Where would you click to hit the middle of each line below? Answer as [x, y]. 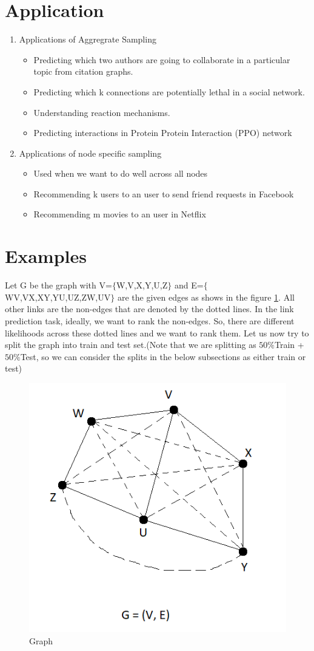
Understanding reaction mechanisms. [102, 112]
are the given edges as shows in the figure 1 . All [206, 297]
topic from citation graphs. [83, 71]
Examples [46, 256]
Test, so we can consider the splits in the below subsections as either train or [163, 356]
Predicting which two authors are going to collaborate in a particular [162, 59]
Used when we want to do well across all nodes [121, 173]
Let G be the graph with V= [58, 285]
